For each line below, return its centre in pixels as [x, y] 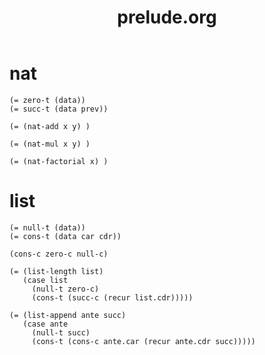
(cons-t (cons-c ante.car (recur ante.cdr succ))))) [143, 341]
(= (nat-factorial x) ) [59, 161]
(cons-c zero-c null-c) [59, 254]
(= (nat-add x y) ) [50, 126]
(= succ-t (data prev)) [59, 109]
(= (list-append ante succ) [68, 315]
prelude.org [167, 17]
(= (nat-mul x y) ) [50, 144]
